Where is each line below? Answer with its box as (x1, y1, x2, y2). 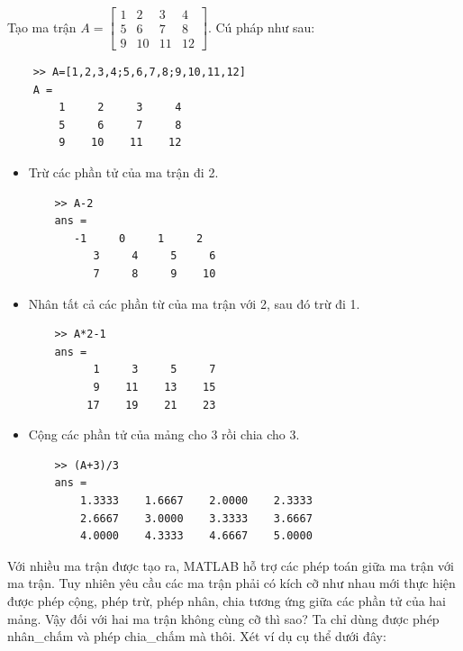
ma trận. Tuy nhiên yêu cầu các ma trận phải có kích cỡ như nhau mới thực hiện (7, 574, 456, 592)
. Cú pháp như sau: (207, 17, 315, 36)
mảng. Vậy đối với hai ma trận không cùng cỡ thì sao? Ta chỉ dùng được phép (7, 609, 440, 628)
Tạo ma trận (7, 17, 77, 36)
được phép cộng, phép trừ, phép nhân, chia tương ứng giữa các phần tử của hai (7, 591, 447, 610)
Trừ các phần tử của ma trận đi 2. (28, 163, 219, 182)
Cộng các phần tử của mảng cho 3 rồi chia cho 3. (28, 425, 300, 444)
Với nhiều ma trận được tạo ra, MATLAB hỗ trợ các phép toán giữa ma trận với (7, 556, 455, 574)
